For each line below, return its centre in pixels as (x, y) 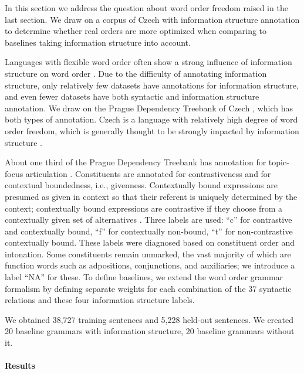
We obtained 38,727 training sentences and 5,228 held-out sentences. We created (149, 319)
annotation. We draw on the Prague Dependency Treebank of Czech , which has (149, 108)
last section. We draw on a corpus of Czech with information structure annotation (152, 19)
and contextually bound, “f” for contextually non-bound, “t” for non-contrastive (149, 231)
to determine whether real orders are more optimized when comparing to (136, 31)
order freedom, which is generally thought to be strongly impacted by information (152, 130)
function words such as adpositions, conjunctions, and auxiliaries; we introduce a (150, 265)
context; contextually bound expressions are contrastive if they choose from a (144, 208)
